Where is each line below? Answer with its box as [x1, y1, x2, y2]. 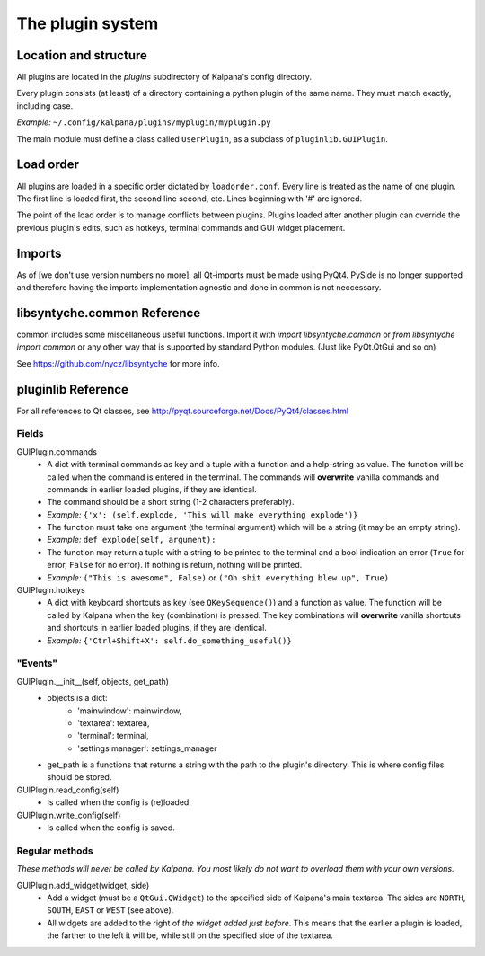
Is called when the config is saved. [47, 822, 175, 833]
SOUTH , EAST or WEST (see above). [47, 905, 174, 916]
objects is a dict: [47, 693, 108, 704]
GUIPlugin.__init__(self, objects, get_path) [16, 676, 170, 686]
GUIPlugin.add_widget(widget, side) [16, 880, 150, 890]
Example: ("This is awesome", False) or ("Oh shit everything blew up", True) [47, 571, 390, 583]
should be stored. [47, 772, 112, 783]
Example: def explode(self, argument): [47, 535, 216, 545]
